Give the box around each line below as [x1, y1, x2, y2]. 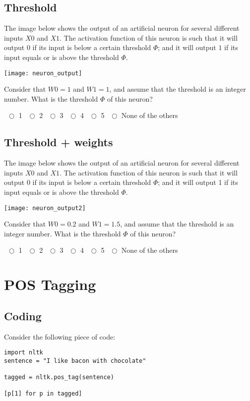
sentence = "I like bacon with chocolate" [4, 357, 146, 364]
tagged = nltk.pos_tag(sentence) [4, 374, 114, 381]
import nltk [4, 349, 43, 356]
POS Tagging [4, 274, 96, 294]
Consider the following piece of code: [4, 331, 116, 342]
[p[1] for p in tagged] [4, 390, 82, 398]
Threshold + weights [4, 134, 113, 150]
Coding [4, 308, 42, 323]
